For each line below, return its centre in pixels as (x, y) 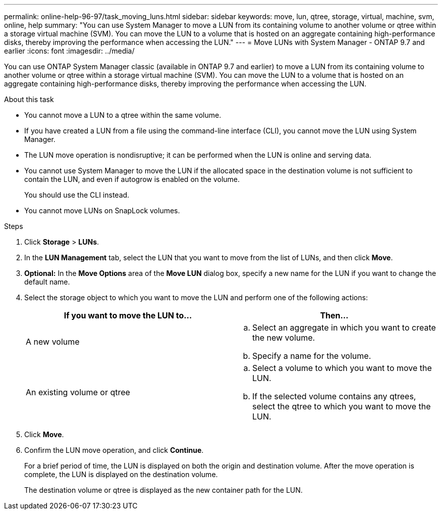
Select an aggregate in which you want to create (344, 328)
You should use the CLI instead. (77, 195)
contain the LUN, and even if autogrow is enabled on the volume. (132, 179)
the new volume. (284, 338)
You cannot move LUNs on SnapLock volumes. (102, 211)
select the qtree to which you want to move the (342, 406)
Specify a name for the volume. (312, 356)
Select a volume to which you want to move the (342, 368)
